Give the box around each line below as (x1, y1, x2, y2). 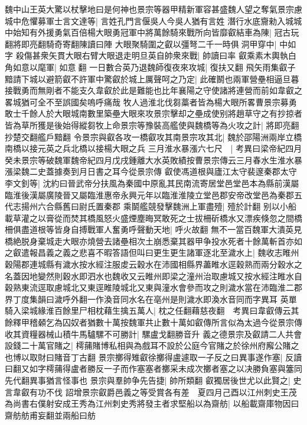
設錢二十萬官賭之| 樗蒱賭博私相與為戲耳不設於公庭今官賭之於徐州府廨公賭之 (5, 339, 299, 352)
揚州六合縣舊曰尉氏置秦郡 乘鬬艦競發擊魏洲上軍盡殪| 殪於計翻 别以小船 (21, 200, 296, 213)
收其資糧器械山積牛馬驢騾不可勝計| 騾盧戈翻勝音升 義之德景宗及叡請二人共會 (5, 327, 302, 340)
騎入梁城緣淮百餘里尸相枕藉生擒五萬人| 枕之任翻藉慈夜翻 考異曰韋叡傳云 (5, 304, 291, 317)
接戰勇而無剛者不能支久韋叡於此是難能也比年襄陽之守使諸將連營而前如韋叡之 (5, 84, 302, 96)
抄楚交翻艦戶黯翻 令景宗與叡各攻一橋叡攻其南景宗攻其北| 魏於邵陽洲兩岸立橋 (5, 130, 302, 143)
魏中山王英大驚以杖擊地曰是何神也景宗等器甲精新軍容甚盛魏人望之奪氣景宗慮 (5, 3, 302, 15)
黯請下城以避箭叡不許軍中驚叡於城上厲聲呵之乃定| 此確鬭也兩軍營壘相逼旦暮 (5, 72, 299, 85)
